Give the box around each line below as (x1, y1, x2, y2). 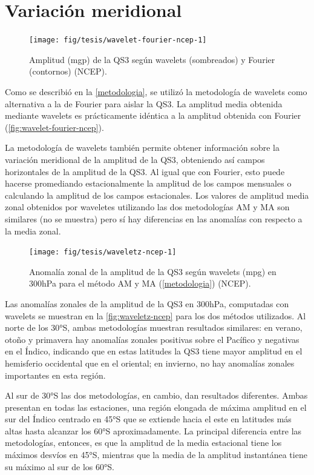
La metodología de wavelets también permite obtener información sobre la (5, 141, 280, 154)
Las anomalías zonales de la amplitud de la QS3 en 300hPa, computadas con (5, 297, 289, 310)
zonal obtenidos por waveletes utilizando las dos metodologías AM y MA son (5, 201, 290, 213)
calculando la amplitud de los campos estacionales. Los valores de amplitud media (5, 188, 309, 201)
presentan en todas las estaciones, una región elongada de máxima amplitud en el (5, 400, 307, 413)
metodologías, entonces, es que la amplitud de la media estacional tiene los (5, 436, 282, 449)
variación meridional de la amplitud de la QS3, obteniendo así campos (5, 153, 265, 165)
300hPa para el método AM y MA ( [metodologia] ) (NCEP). (29, 277, 251, 290)
